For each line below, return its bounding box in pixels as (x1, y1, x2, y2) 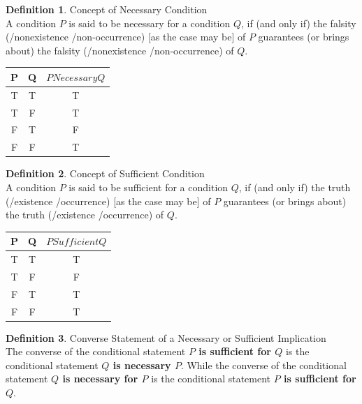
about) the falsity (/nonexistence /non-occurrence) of (6, 43, 234, 57)
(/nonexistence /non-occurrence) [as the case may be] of (6, 29, 246, 44)
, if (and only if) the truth (238, 179, 351, 194)
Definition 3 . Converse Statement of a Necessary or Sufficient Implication (6, 330, 326, 345)
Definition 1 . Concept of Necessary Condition (6, 2, 208, 16)
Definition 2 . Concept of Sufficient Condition (6, 166, 205, 181)
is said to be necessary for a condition (68, 15, 231, 30)
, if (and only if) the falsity (241, 15, 356, 30)
